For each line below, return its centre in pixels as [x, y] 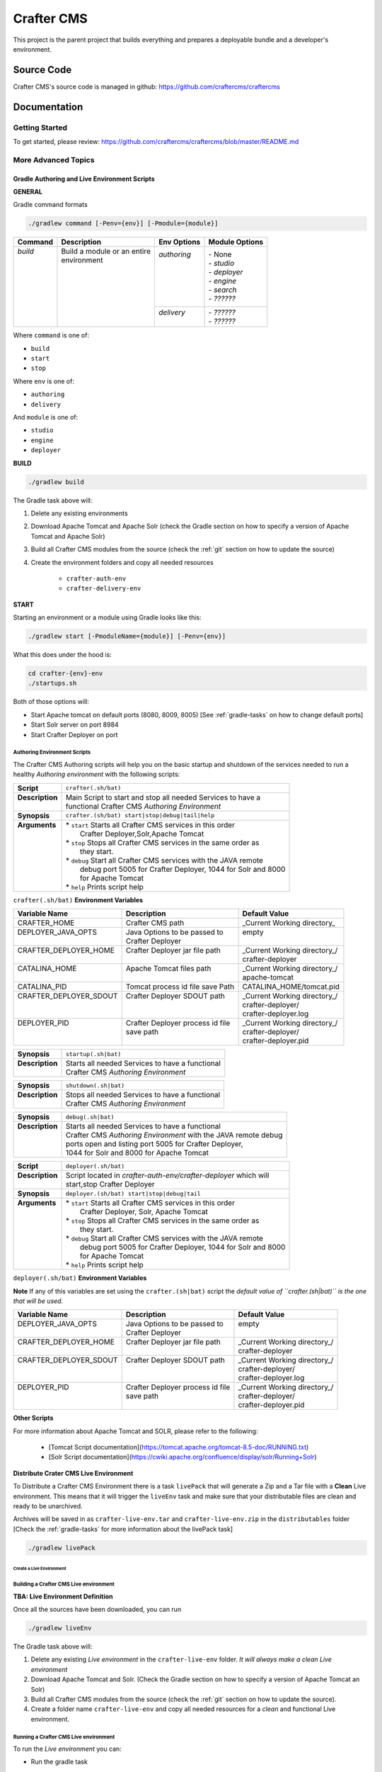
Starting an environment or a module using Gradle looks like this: [107, 617]
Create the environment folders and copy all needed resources [122, 562]
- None [220, 254]
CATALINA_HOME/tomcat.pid [291, 987]
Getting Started [40, 128]
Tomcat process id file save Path [180, 987]
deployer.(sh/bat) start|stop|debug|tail [133, 1193]
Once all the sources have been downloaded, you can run [97, 1610]
